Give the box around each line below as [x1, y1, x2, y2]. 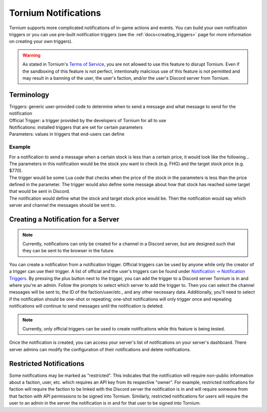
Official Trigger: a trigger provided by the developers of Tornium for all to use [9, 117, 167, 123]
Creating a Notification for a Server [9, 215, 120, 224]
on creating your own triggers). [9, 39, 73, 45]
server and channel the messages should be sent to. [9, 202, 116, 208]
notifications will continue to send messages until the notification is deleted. [9, 303, 164, 309]
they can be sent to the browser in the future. [22, 248, 115, 254]
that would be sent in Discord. [9, 188, 70, 194]
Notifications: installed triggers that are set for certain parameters [9, 124, 143, 130]
